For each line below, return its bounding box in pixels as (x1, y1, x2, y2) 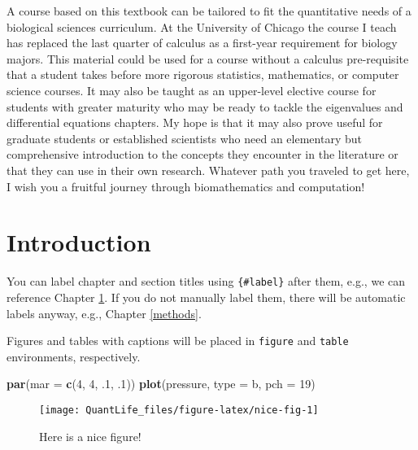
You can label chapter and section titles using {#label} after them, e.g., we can (7, 273, 406, 290)
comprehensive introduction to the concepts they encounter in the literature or (7, 146, 398, 163)
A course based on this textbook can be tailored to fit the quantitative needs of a (7, 2, 411, 19)
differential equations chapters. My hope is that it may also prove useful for (7, 114, 383, 131)
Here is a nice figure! (39, 427, 142, 444)
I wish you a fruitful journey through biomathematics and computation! (7, 177, 365, 194)
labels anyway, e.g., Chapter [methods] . (7, 304, 202, 321)
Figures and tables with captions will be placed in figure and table (7, 332, 349, 349)
